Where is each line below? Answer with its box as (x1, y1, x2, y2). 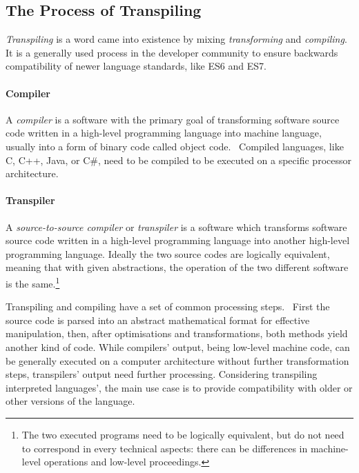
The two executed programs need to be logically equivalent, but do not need (21, 427, 345, 441)
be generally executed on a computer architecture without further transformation (6, 353, 349, 368)
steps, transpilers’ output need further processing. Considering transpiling (6, 367, 318, 381)
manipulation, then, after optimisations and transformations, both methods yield (6, 326, 348, 341)
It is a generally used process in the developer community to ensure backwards (6, 45, 338, 59)
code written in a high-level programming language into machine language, (6, 125, 322, 140)
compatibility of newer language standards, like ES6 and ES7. (6, 59, 266, 73)
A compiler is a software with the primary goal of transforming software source (6, 112, 340, 126)
